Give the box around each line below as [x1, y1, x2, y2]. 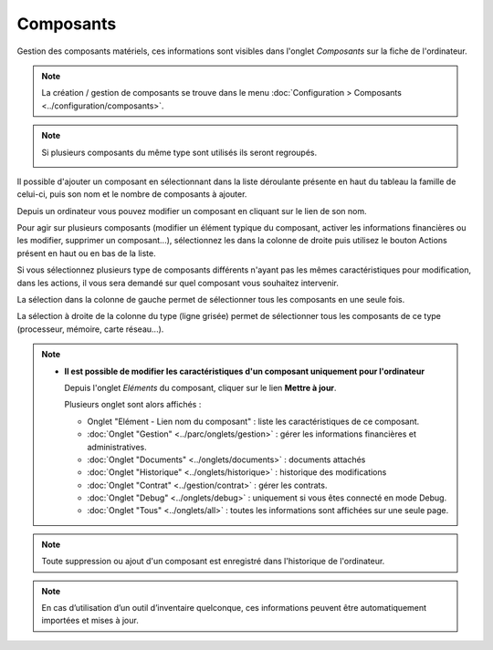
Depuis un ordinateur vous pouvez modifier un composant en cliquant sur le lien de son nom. [16, 205, 367, 216]
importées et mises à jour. [41, 615, 139, 626]
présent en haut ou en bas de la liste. [16, 247, 156, 259]
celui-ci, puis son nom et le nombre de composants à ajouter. [16, 189, 247, 200]
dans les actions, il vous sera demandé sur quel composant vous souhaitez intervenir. [16, 277, 340, 288]
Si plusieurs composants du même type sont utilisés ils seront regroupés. [41, 147, 318, 158]
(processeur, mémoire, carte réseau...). [16, 324, 164, 335]
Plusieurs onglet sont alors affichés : [64, 399, 202, 410]
